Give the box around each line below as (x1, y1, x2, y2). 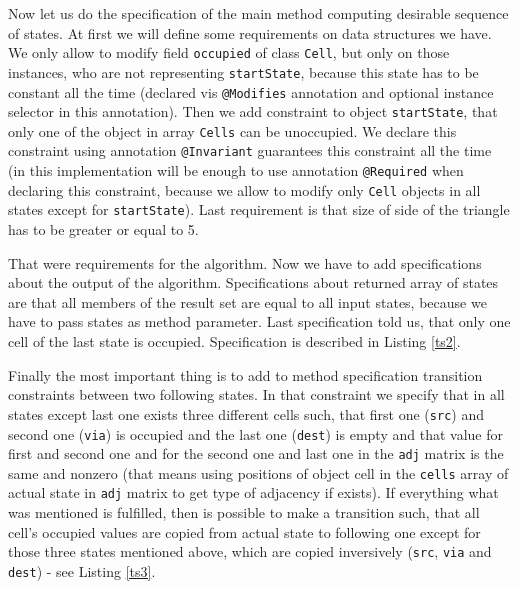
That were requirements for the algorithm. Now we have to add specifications (8, 252, 482, 273)
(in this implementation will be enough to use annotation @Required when (8, 160, 464, 181)
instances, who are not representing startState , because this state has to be (8, 61, 479, 82)
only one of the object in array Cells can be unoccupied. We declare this (8, 120, 457, 141)
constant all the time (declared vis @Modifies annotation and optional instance (8, 81, 494, 102)
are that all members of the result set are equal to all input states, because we (8, 291, 487, 312)
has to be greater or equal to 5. (8, 219, 199, 240)
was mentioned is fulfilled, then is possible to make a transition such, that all (8, 502, 480, 523)
